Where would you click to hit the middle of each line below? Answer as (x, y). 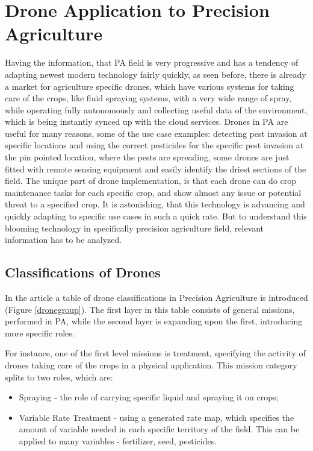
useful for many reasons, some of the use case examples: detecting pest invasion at (156, 133)
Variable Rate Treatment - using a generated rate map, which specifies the (156, 417)
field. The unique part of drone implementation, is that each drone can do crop (151, 181)
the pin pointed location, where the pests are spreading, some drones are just (147, 157)
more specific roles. (40, 333)
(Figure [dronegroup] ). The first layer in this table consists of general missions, (150, 309)
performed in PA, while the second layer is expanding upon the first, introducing (154, 321)
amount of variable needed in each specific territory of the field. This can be (159, 429)
